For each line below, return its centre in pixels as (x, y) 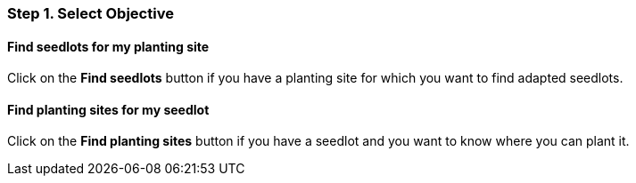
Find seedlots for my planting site (108, 46)
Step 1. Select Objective (91, 13)
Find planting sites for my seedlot (108, 109)
